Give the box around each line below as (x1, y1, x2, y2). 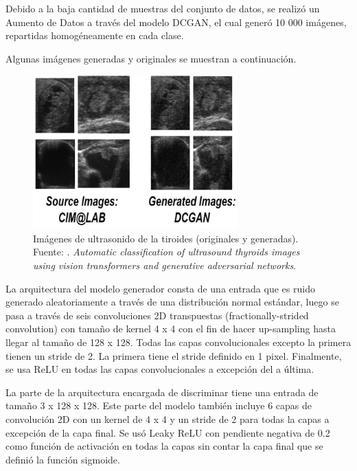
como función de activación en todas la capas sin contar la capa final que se (5, 439, 323, 453)
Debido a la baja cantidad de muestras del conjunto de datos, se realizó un (5, 1, 320, 15)
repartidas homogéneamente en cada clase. (5, 28, 184, 43)
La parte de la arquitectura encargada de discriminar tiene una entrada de (5, 384, 319, 399)
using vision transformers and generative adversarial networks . (33, 258, 297, 272)
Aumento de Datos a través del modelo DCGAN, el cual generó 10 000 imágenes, (5, 14, 347, 29)
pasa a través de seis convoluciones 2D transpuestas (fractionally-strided (5, 308, 309, 322)
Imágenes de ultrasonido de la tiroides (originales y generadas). (33, 231, 299, 245)
